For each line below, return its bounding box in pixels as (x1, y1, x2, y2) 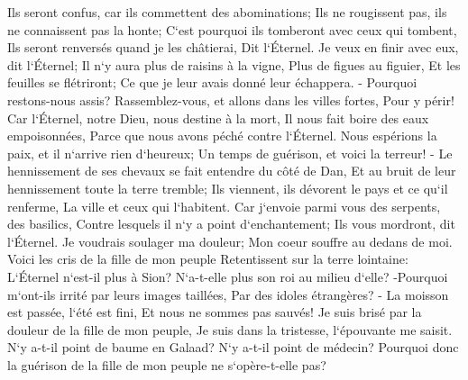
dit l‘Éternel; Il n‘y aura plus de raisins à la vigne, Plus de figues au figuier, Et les (7, 55, 461, 74)
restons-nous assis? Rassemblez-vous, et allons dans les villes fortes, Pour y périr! (7, 90, 454, 109)
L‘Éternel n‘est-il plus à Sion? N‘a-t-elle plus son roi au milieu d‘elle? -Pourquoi (7, 267, 448, 285)
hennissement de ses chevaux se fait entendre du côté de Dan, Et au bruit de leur (7, 161, 456, 180)
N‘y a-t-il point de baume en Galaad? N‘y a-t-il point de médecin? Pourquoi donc (7, 338, 459, 357)
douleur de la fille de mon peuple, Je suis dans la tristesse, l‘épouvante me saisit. (7, 320, 453, 339)
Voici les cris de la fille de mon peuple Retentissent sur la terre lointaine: (7, 249, 408, 268)
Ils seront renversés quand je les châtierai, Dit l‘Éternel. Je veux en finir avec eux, (7, 38, 459, 57)
